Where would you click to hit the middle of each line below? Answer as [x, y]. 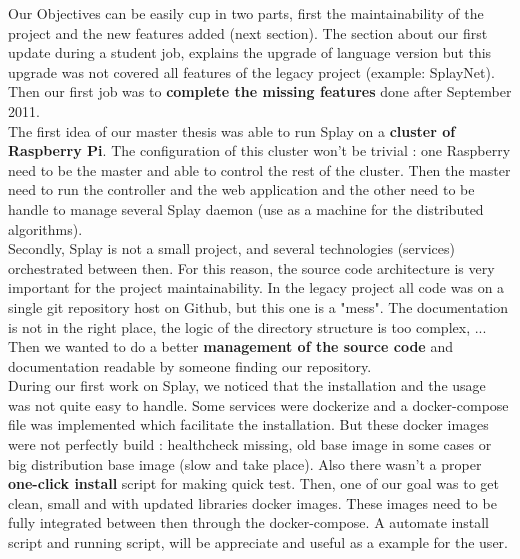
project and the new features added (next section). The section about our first [248, 32]
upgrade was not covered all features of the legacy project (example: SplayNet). [251, 71]
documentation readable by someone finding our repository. [190, 365]
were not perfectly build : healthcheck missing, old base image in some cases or [250, 444]
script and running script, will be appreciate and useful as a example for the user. [258, 542]
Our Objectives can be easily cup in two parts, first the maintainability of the [246, 13]
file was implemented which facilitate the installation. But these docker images [248, 424]
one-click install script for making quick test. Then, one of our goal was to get [253, 483]
